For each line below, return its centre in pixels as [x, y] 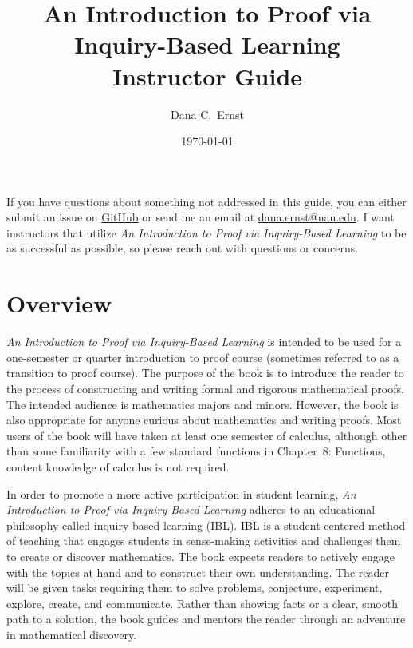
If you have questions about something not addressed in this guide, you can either [206, 201]
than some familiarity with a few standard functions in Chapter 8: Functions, [196, 451]
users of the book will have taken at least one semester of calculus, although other [207, 435]
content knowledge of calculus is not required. [118, 466]
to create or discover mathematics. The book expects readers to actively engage [201, 556]
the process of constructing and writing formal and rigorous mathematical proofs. [205, 388]
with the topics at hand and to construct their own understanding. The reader [198, 572]
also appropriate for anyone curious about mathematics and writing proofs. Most [204, 420]
